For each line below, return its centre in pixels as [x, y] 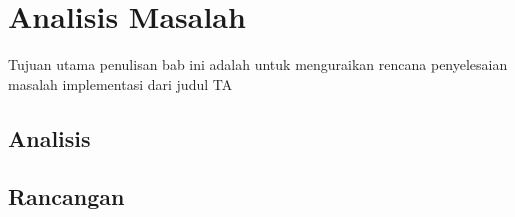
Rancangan [66, 196]
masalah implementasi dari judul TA [120, 83]
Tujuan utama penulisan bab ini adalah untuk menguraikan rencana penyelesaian [258, 64]
